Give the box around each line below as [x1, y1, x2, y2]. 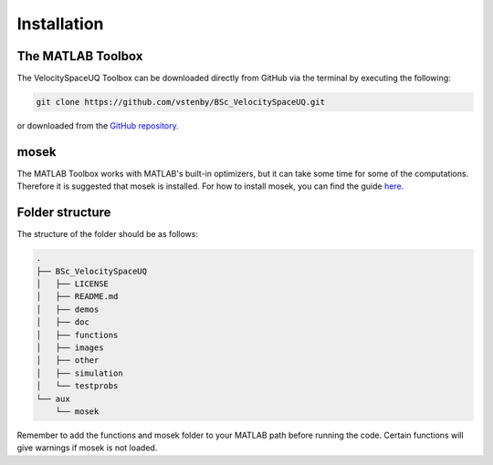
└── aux [36, 393, 70, 404]
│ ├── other [36, 356, 100, 366]
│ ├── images [36, 342, 104, 353]
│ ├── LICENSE [36, 279, 110, 289]
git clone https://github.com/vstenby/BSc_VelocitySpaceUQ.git [36, 97, 326, 108]
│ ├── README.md [36, 292, 119, 302]
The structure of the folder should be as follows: [16, 229, 198, 240]
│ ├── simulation [36, 367, 123, 378]
